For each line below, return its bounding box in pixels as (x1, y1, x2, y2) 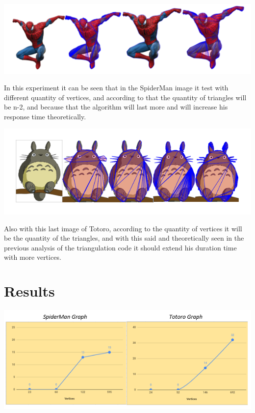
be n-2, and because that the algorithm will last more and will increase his (4, 102, 228, 112)
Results (4, 281, 55, 301)
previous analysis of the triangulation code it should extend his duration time (4, 242, 237, 252)
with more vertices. (4, 252, 61, 262)
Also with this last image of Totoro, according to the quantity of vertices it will (4, 223, 242, 233)
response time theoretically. (4, 111, 86, 121)
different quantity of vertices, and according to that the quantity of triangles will (4, 92, 247, 102)
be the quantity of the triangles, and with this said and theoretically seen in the (4, 233, 244, 243)
